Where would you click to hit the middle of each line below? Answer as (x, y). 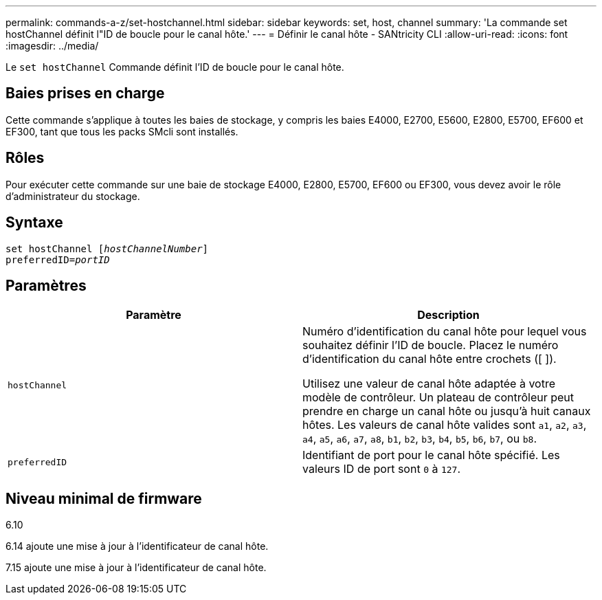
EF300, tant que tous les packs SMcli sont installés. (122, 131)
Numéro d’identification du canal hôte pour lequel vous (445, 332)
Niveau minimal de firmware (104, 498)
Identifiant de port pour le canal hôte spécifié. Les (431, 455)
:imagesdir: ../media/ (52, 46)
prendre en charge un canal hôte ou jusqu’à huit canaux (447, 411)
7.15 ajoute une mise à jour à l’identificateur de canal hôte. (136, 568)
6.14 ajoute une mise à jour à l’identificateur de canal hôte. (137, 546)
